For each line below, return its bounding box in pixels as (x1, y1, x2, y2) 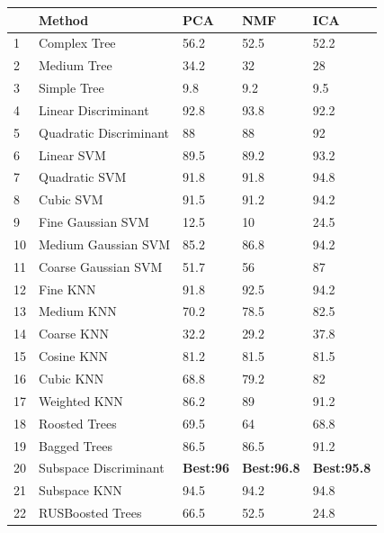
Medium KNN (39, 302, 117, 321)
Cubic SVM (39, 190, 103, 209)
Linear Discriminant (39, 100, 149, 119)
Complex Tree (39, 33, 116, 52)
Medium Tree (39, 56, 112, 75)
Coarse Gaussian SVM (39, 257, 163, 276)
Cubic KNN (39, 369, 104, 387)
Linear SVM (39, 145, 106, 164)
